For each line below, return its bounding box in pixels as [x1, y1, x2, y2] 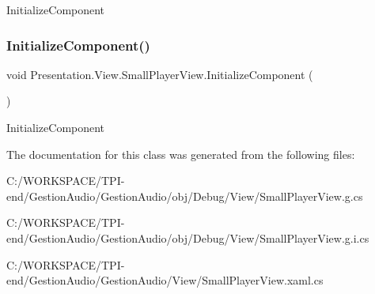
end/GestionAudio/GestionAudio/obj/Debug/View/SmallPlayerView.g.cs [6, 187, 363, 204]
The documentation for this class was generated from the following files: [6, 145, 355, 162]
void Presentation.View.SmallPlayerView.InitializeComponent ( [6, 66, 313, 82]
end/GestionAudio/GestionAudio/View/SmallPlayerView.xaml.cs [6, 272, 324, 288]
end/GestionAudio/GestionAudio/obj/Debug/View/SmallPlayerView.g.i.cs [6, 229, 369, 246]
